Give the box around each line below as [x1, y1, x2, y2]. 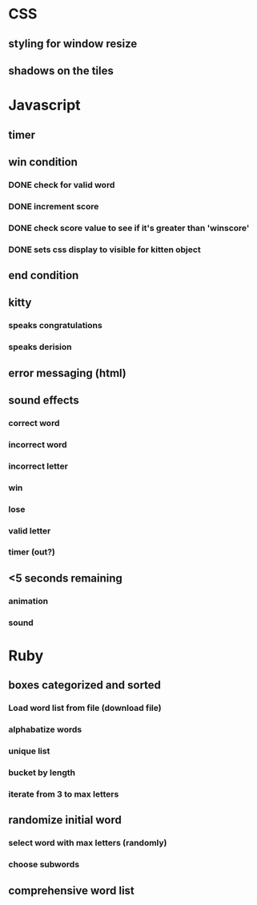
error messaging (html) [8, 366, 126, 379]
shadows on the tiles [8, 63, 114, 77]
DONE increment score [8, 201, 99, 212]
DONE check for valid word [8, 179, 115, 190]
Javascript [8, 96, 82, 115]
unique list [8, 745, 50, 757]
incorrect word [8, 439, 67, 450]
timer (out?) [8, 546, 56, 558]
